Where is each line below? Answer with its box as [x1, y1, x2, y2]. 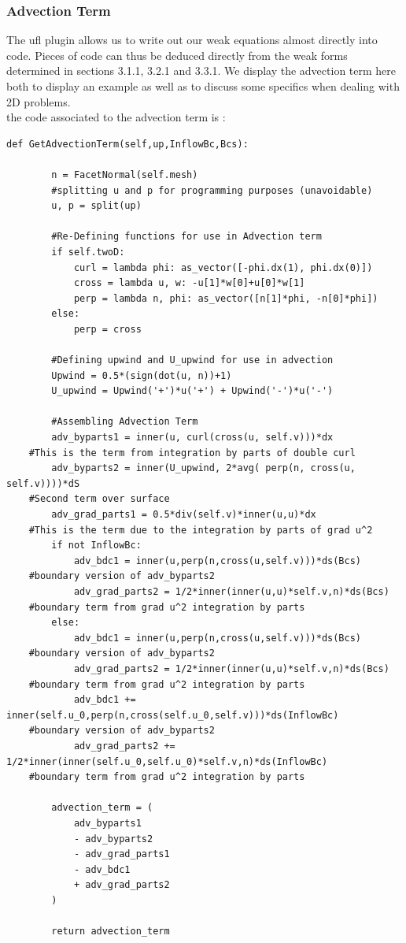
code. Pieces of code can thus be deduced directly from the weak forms [6, 46, 348, 63]
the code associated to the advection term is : [6, 109, 226, 125]
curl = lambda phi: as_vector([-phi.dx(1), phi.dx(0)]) [73, 262, 373, 273]
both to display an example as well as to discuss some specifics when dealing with [6, 78, 400, 94]
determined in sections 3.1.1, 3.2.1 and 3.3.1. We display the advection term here [6, 62, 397, 79]
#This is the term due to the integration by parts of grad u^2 [28, 524, 373, 536]
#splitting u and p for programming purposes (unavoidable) [51, 184, 373, 196]
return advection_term [51, 926, 170, 937]
